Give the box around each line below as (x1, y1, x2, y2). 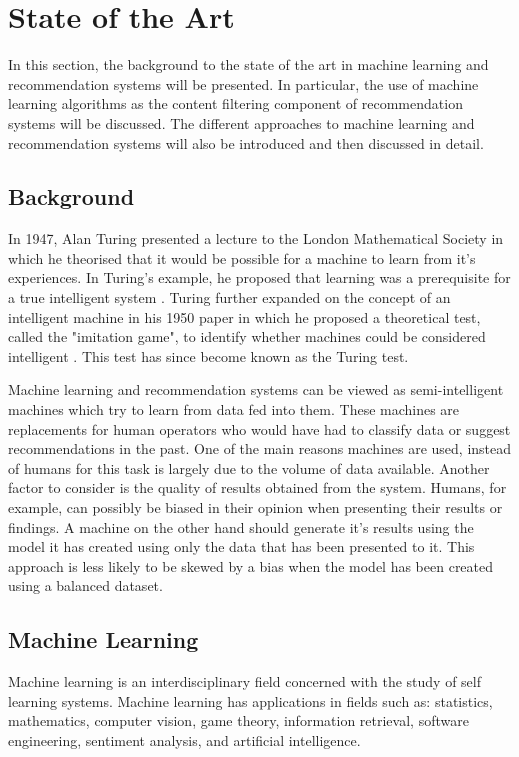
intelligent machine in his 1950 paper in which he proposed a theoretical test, (8, 306, 481, 327)
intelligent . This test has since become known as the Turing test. (8, 345, 409, 366)
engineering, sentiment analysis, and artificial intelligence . (8, 729, 361, 750)
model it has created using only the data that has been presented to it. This (8, 536, 475, 557)
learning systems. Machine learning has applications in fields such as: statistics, (8, 690, 493, 711)
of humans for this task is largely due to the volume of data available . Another (8, 457, 490, 478)
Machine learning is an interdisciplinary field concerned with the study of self (8, 671, 482, 692)
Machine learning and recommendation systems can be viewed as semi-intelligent (8, 379, 504, 400)
